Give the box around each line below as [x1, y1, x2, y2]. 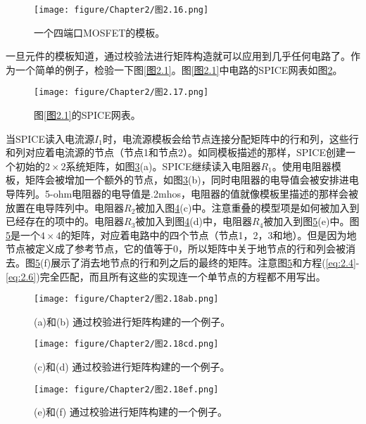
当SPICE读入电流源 [6, 131, 95, 146]
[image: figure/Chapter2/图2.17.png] [34, 87, 209, 98]
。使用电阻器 [272, 158, 332, 173]
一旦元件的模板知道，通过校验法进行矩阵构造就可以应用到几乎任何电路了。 [6, 49, 351, 63]
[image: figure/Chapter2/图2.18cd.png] [34, 339, 219, 349]
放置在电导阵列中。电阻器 [6, 200, 124, 214]
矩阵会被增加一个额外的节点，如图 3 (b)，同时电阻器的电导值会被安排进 [25, 172, 349, 187]
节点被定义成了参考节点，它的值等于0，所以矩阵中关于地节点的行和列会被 [6, 241, 346, 256]
